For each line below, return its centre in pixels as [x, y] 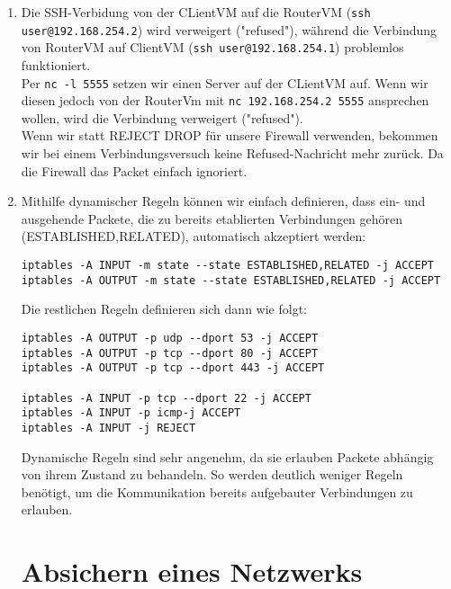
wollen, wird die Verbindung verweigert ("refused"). [162, 117]
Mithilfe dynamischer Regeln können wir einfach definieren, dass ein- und [223, 201]
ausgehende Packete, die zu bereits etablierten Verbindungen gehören [212, 218]
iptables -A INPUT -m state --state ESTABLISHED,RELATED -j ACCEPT [227, 266]
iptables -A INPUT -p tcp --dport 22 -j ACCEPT [166, 398]
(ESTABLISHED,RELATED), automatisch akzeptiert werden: [194, 236]
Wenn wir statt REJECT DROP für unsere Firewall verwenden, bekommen [230, 135]
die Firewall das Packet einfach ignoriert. [134, 170]
